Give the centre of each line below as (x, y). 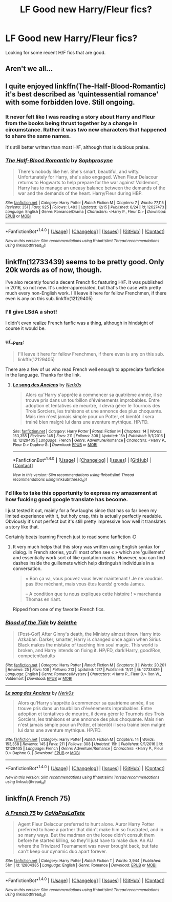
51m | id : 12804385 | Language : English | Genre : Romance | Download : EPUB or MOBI (81, 866)
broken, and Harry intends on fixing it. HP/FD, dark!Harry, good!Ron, (90, 650)
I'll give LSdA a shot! (31, 312)
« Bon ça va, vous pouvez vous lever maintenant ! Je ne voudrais (94, 579)
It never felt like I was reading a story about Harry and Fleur (80, 116)
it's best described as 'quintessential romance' (82, 94)
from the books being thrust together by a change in (71, 123)
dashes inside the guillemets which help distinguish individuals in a (83, 563)
